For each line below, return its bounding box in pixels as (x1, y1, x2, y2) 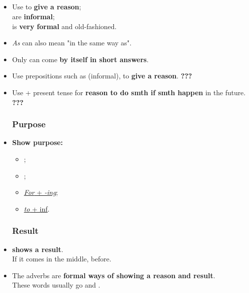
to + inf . (24, 203, 50, 214)
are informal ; (12, 11, 55, 21)
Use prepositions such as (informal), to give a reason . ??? (12, 71, 192, 81)
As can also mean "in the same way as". (12, 37, 132, 48)
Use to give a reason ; (12, 1, 81, 12)
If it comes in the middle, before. (12, 254, 111, 264)
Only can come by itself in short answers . (12, 54, 149, 64)
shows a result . (12, 244, 64, 254)
